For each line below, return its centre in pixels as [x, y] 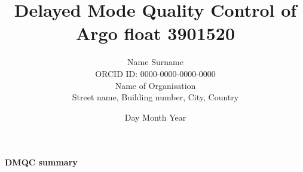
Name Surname [155, 62]
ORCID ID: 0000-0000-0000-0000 [155, 73]
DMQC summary [41, 162]
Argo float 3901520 [155, 33]
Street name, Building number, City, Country [155, 97]
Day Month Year [155, 117]
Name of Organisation [155, 85]
